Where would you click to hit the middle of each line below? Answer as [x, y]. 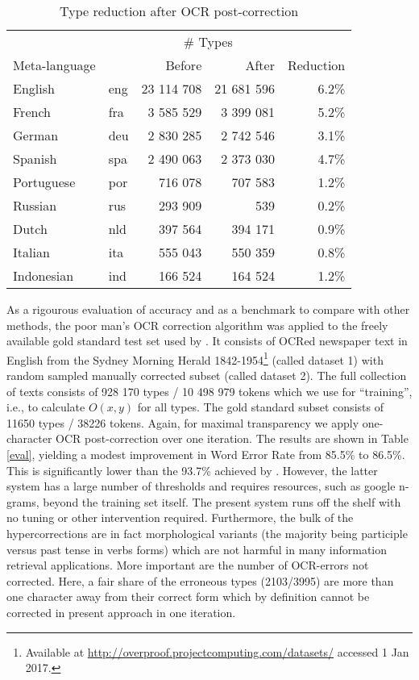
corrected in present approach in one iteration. [121, 612]
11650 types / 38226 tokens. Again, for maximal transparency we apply [183, 422]
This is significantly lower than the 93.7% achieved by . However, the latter [192, 470]
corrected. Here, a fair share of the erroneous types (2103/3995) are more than [200, 580]
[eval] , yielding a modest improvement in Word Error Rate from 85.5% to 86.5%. [206, 454]
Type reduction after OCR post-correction [179, 11]
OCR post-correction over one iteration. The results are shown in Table [232, 438]
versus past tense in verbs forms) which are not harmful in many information [197, 549]
